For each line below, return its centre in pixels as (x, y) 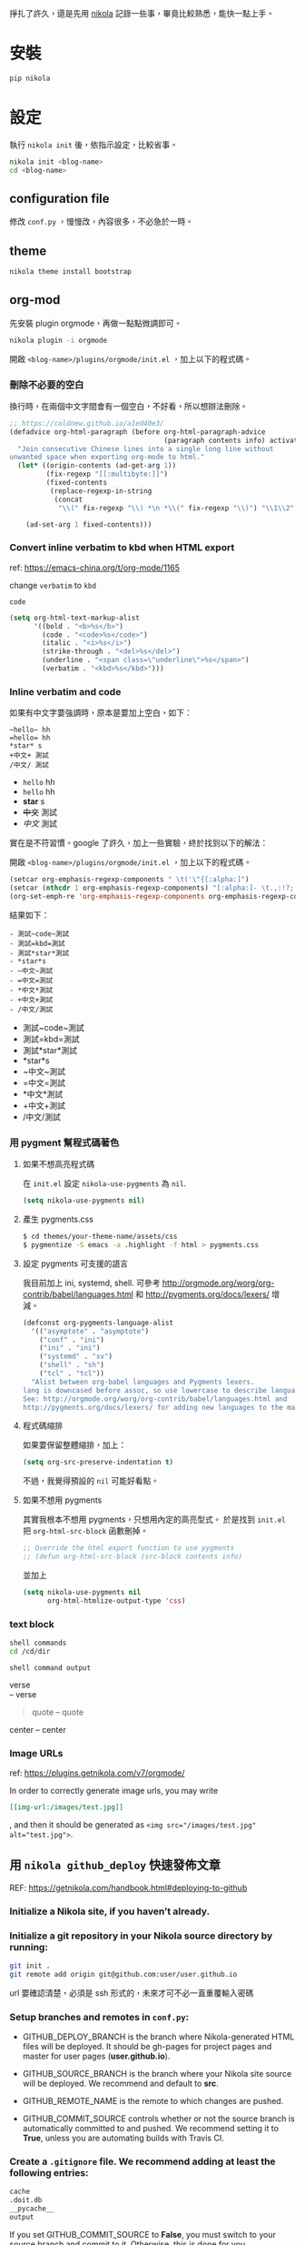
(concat (69, 499)
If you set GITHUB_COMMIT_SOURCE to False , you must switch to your (143, 2234)
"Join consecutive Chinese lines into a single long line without (146, 448)
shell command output (50, 1667)
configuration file (60, 198)
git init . (30, 1966)
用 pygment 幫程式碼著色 (64, 1143)
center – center (38, 1729)
